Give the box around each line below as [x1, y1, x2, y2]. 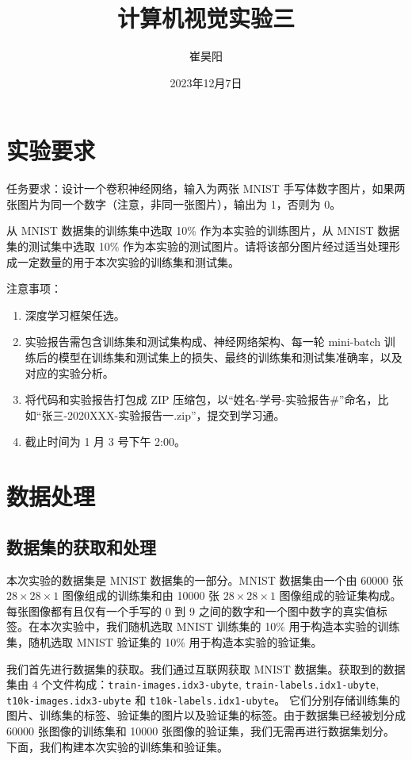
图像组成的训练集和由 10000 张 [62, 587, 220, 604]
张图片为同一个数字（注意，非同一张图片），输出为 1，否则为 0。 [6, 195, 341, 212]
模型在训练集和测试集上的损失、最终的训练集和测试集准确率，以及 [58, 349, 402, 365]
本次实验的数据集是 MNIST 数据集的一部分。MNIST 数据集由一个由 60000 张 [6, 571, 403, 588]
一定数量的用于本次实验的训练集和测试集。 [17, 253, 239, 270]
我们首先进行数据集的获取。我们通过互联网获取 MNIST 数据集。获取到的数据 [6, 660, 406, 677]
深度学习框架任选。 [25, 306, 125, 323]
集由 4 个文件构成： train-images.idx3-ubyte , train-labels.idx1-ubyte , [6, 676, 380, 693]
